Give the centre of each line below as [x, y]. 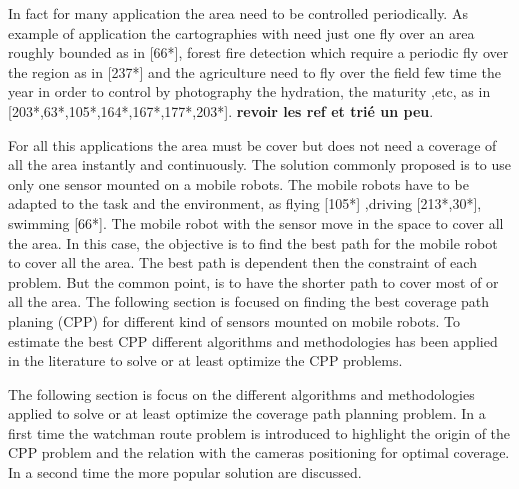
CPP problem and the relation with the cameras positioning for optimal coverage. [259, 452]
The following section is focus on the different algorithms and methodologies [241, 393]
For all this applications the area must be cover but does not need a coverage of [252, 144]
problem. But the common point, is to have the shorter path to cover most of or [253, 281]
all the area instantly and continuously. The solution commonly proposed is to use [260, 164]
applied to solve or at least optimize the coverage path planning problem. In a [247, 413]
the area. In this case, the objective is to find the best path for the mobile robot [253, 242]
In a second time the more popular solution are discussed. [185, 472]
